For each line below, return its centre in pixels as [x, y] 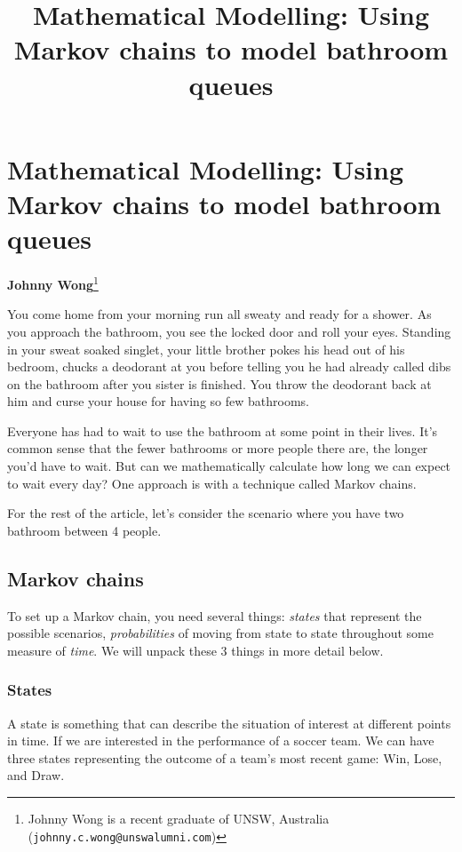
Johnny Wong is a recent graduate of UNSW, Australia [179, 819]
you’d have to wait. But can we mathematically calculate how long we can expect [229, 466]
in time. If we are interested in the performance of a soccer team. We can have [221, 741]
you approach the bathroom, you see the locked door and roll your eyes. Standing [229, 331]
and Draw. [36, 775]
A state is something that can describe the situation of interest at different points [229, 723]
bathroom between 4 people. [84, 530]
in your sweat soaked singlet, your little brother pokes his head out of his [206, 349]
